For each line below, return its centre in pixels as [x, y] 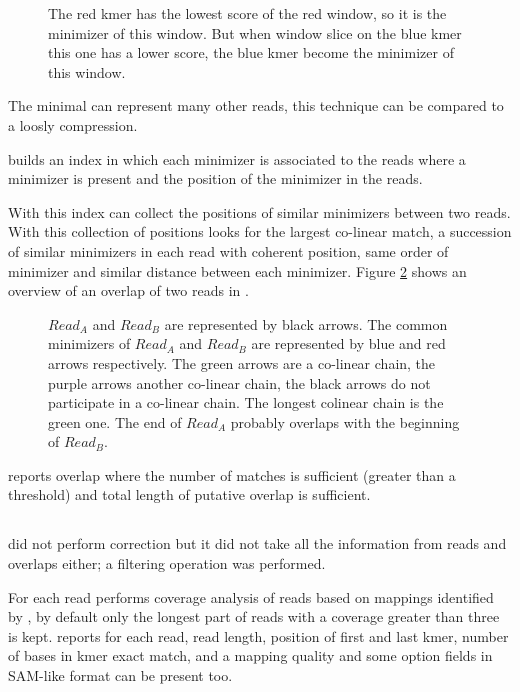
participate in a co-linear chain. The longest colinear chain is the [246, 402]
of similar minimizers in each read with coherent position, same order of [228, 250]
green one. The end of [115, 421]
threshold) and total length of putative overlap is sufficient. [189, 494]
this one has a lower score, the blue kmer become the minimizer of [251, 52]
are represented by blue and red [348, 343]
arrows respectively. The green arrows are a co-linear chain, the [242, 362]
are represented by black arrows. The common [306, 323]
